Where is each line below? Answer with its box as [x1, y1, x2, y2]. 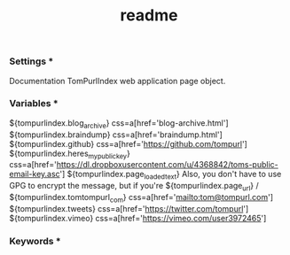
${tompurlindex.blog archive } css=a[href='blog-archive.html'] [9, 117, 229, 130]
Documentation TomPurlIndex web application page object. [9, 75, 226, 86]
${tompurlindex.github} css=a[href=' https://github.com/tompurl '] [9, 138, 248, 149]
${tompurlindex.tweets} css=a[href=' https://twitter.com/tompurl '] [9, 203, 249, 213]
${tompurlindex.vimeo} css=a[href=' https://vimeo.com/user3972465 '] [9, 212, 267, 223]
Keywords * [9, 235, 61, 247]
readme [120, 5, 178, 26]
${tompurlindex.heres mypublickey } [9, 148, 130, 160]
